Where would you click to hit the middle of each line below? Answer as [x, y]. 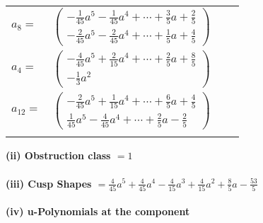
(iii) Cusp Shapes [49, 183]
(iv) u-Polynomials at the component [98, 211]
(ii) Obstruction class [58, 155]
